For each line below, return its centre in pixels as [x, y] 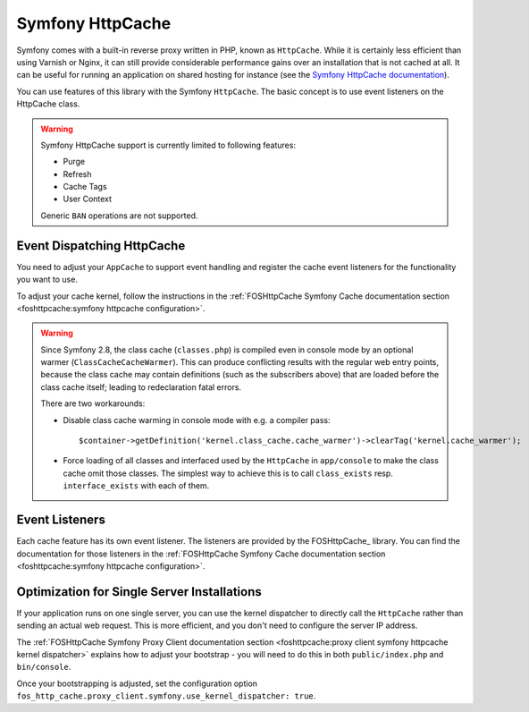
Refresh [78, 174]
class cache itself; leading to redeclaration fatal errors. [141, 387]
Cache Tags [85, 187]
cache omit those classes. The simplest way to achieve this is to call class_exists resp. [228, 473]
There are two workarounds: [93, 403]
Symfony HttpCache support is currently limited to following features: [168, 145]
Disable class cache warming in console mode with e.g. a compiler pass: [197, 420]
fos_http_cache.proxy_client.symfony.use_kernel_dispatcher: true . [166, 696]
